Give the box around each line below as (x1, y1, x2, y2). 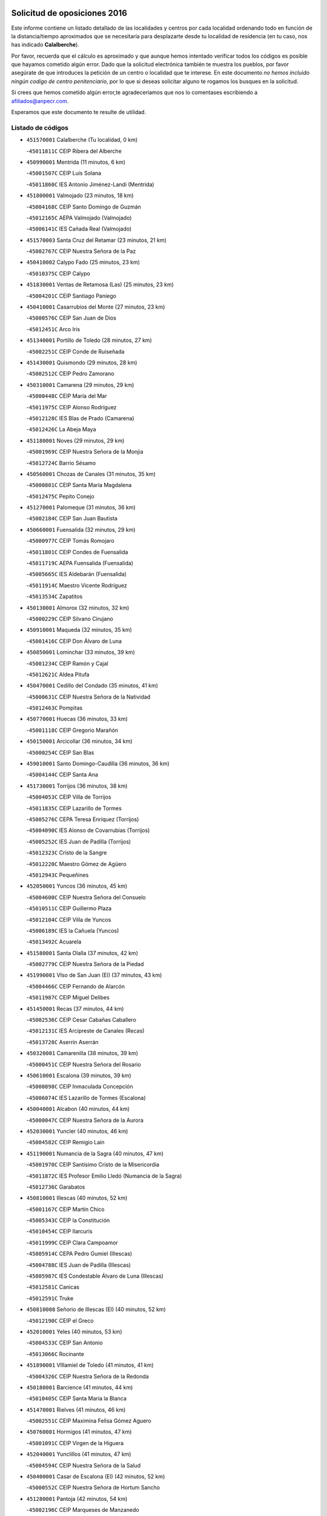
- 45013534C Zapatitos (26, 593, 83, 600)
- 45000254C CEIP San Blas (26, 749, 94, 756)
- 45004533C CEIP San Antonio (26, 1339, 103, 1346)
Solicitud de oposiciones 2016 (11, 8, 127, 18)
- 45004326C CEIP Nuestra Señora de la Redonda (26, 1372, 149, 1380)
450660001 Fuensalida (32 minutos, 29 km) (26, 526, 136, 533)
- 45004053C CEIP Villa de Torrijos (26, 793, 111, 800)
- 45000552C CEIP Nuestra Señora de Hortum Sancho (26, 1484, 160, 1491)
